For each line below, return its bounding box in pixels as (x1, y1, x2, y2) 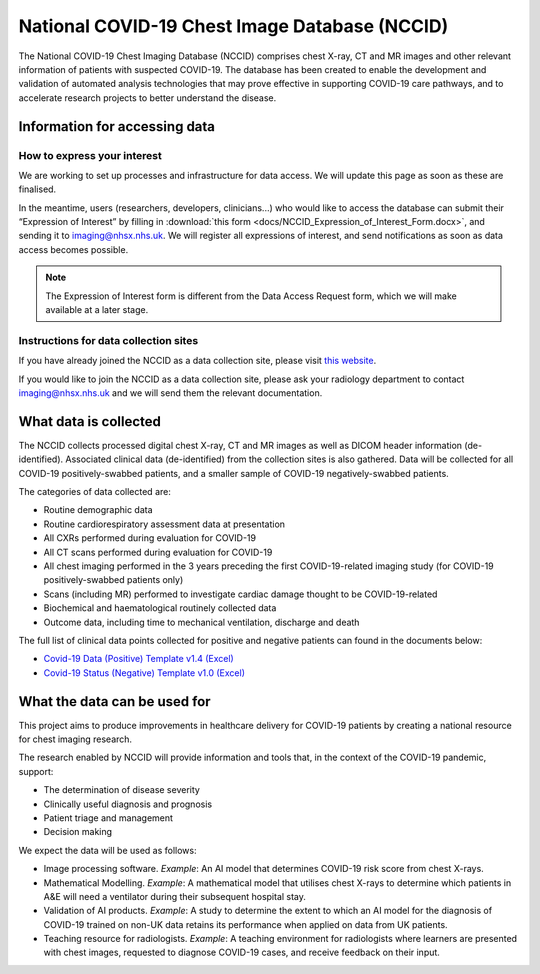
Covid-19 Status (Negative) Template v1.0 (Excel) (43, 666, 245, 679)
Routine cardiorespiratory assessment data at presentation (43, 518, 285, 530)
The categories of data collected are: (18, 486, 172, 497)
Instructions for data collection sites (18, 333, 199, 347)
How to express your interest (18, 148, 162, 162)
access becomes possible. (18, 243, 129, 255)
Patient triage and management (43, 811, 174, 824)
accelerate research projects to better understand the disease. (18, 91, 277, 104)
